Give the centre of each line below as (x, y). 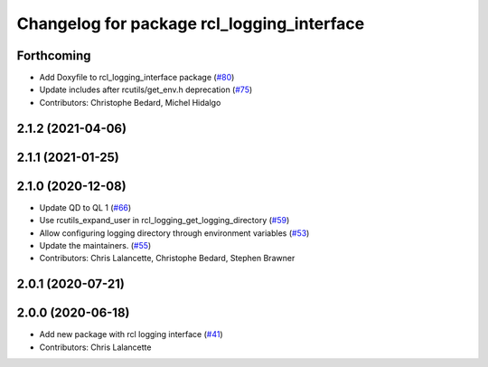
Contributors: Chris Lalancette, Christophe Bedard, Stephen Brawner (167, 259)
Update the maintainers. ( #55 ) (95, 245)
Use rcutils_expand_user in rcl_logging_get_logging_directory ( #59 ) (164, 221)
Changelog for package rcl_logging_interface (191, 24)
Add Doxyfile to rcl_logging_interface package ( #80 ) (137, 78)
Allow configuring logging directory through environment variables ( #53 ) (174, 233)
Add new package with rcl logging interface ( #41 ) (131, 334)
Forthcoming (54, 56)
